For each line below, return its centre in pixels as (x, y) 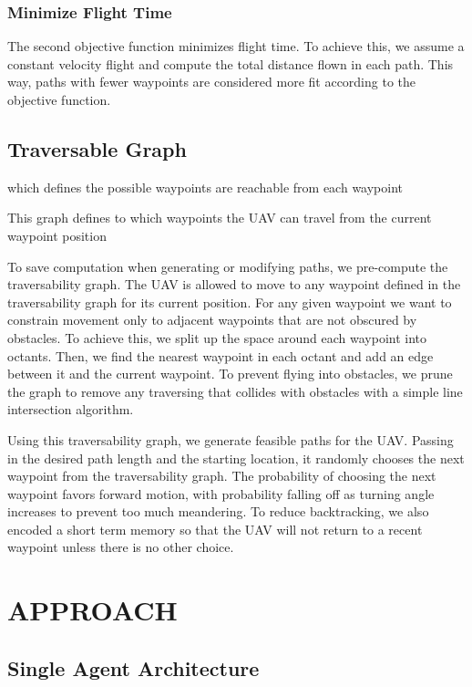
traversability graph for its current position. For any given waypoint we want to (230, 302)
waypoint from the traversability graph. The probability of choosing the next (222, 476)
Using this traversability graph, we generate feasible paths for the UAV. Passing (231, 439)
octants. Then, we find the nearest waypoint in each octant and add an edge (221, 355)
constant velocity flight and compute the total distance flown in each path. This (231, 63)
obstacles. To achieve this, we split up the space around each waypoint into (217, 337)
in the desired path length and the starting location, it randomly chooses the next (236, 458)
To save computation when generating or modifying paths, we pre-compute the (228, 266)
